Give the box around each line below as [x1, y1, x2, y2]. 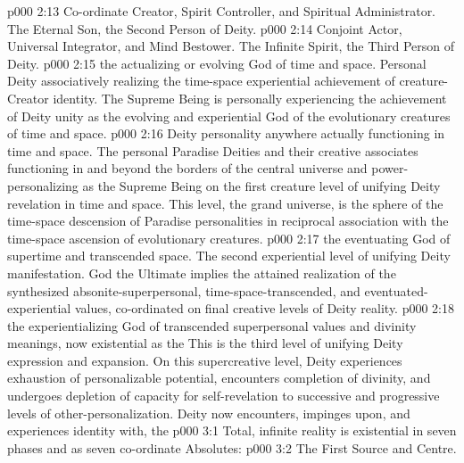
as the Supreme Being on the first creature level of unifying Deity [82, 176, 441, 194]
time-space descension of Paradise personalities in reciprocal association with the [7, 211, 449, 230]
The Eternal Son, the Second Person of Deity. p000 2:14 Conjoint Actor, [7, 19, 402, 37]
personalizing [7, 176, 79, 194]
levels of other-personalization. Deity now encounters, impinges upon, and [7, 403, 410, 422]
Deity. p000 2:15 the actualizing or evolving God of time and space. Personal [7, 54, 427, 72]
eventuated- [364, 281, 428, 300]
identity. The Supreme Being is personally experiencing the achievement [53, 88, 447, 107]
